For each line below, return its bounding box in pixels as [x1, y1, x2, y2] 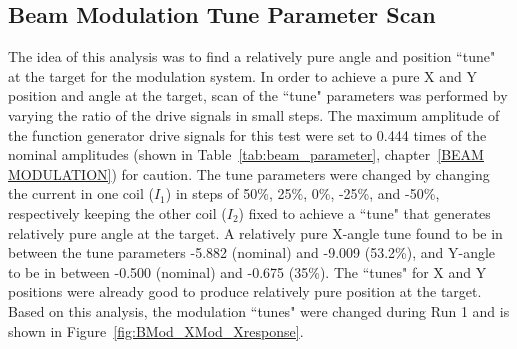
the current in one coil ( [8, 183, 154, 204]
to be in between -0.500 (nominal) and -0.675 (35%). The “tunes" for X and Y [8, 261, 487, 282]
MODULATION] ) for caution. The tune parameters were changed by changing [8, 163, 490, 184]
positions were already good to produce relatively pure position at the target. [8, 281, 482, 302]
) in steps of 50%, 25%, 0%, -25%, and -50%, [165, 183, 440, 204]
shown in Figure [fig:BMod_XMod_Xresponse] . [8, 320, 304, 341]
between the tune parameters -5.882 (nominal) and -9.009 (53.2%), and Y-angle [8, 242, 496, 263]
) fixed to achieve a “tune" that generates [238, 202, 491, 223]
